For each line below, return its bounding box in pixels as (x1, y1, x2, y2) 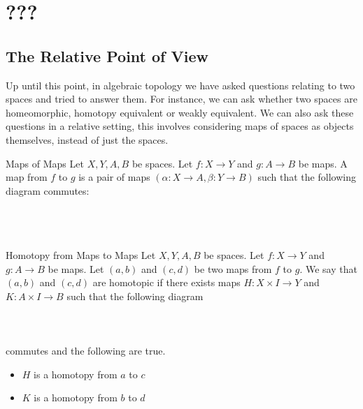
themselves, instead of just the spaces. (6, 132, 169, 147)
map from (6, 170, 48, 184)
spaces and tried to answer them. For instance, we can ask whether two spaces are (6, 91, 357, 106)
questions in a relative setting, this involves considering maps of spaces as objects (6, 119, 354, 133)
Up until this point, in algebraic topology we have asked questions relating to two (6, 77, 355, 92)
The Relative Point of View (6, 45, 208, 66)
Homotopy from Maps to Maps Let (6, 248, 156, 262)
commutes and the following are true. (6, 343, 166, 358)
